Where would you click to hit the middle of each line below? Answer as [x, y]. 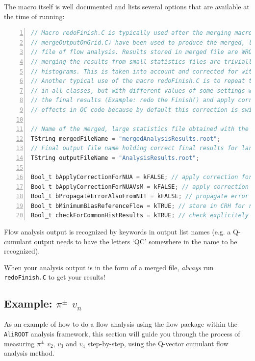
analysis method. [29, 353]
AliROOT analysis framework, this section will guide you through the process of [122, 333]
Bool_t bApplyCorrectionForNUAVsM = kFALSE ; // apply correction [140, 187]
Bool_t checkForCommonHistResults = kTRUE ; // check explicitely [140, 216]
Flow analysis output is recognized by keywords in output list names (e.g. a [117, 232]
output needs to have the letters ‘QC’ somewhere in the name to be [136, 241]
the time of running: [34, 16]
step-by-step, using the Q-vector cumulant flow [158, 343]
